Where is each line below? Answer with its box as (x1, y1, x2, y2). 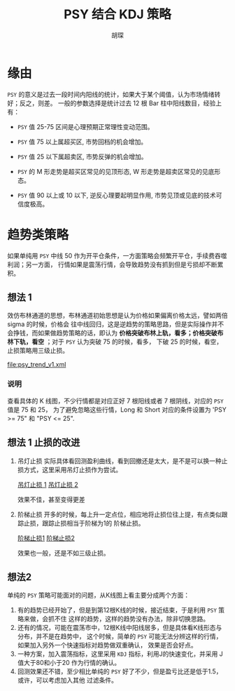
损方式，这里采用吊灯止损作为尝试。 (17, 465, 122, 474)
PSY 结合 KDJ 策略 (64, 6, 171, 22)
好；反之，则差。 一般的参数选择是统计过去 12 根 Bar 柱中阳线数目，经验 (7, 99, 216, 107)
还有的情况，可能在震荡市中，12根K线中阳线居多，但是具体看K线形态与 (17, 624, 222, 632)
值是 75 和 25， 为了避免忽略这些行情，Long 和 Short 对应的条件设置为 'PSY (7, 405, 227, 414)
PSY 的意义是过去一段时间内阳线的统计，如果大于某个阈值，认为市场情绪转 (7, 90, 221, 98)
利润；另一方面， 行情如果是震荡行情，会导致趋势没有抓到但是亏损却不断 (7, 260, 218, 269)
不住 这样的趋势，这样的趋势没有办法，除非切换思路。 (54, 615, 210, 623)
